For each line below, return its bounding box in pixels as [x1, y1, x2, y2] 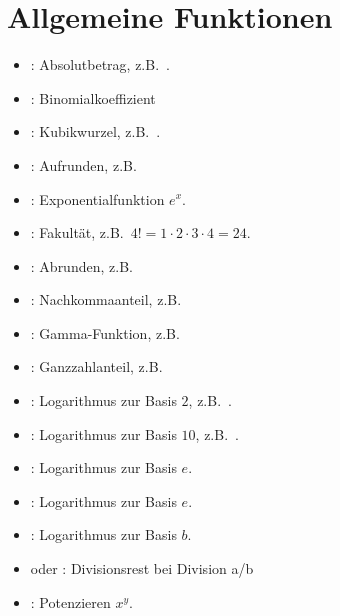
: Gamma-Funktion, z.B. [30, 322, 180, 343]
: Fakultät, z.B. [30, 222, 124, 243]
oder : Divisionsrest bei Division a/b [30, 558, 254, 579]
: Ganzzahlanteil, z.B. [30, 356, 163, 377]
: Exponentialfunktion [30, 188, 165, 209]
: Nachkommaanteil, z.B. [30, 289, 182, 310]
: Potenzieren [30, 591, 111, 612]
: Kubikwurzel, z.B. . [30, 121, 161, 142]
